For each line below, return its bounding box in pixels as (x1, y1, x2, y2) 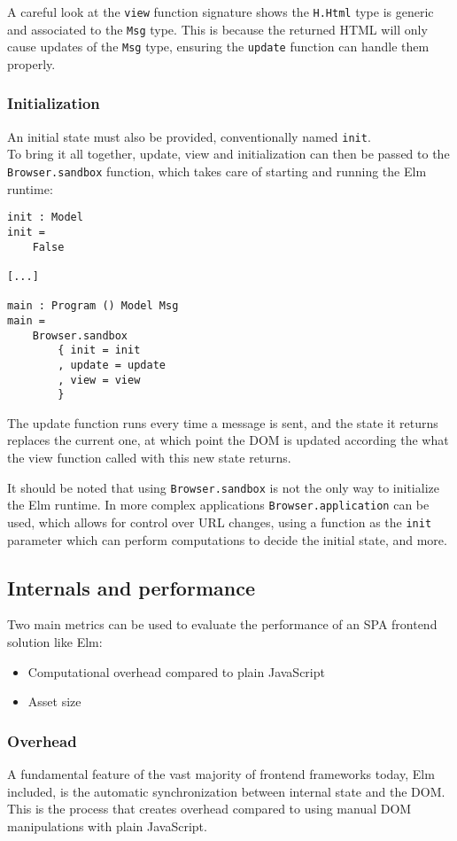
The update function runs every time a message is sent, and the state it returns (7, 413, 438, 432)
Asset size (27, 692, 81, 711)
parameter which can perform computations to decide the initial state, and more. (7, 530, 447, 549)
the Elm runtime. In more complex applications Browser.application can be (7, 495, 430, 514)
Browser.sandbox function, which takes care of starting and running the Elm (7, 162, 427, 181)
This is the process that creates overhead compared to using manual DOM (7, 799, 412, 818)
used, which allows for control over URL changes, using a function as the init (7, 512, 432, 531)
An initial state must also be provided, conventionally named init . (7, 127, 371, 145)
